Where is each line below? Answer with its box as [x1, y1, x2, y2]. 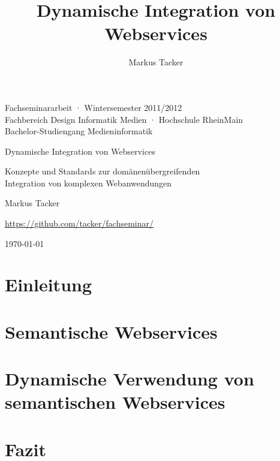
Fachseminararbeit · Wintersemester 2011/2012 [5, 101, 182, 113]
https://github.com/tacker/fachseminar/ [5, 217, 153, 230]
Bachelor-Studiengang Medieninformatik [5, 125, 153, 137]
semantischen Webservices [5, 390, 225, 414]
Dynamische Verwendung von [5, 366, 254, 391]
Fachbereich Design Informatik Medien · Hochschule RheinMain [5, 113, 243, 125]
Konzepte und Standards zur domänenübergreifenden [5, 165, 200, 177]
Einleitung [5, 272, 92, 297]
